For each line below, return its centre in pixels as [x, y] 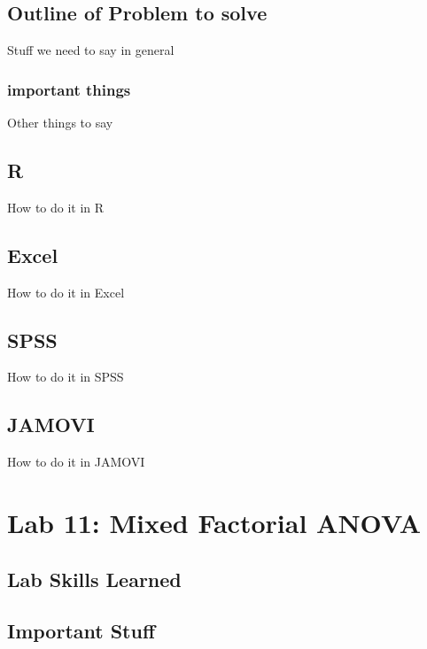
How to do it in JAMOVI [76, 462]
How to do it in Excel [66, 292]
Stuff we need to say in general [91, 50]
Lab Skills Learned [94, 579]
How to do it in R [56, 207]
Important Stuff [82, 631]
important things [69, 89]
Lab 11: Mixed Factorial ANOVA [214, 522]
